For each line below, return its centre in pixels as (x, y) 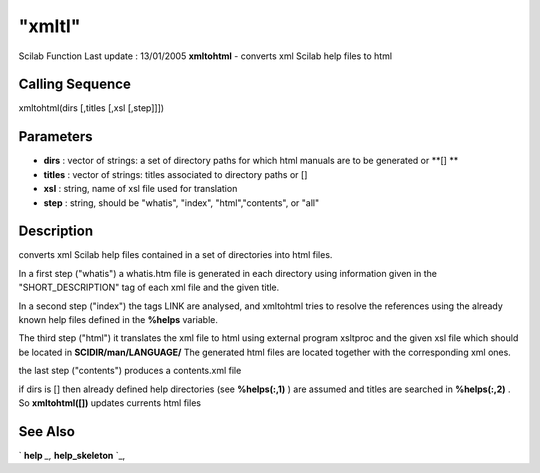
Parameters (55, 136)
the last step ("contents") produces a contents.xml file (130, 371)
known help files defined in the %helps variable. (118, 319)
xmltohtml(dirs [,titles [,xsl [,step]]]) (91, 108)
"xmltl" (49, 26)
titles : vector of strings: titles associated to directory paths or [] (175, 174)
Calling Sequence (75, 84)
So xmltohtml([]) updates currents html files (110, 402)
